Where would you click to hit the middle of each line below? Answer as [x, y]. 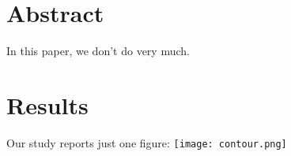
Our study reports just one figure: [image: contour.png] [147, 142]
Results [47, 104]
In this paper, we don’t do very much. [98, 51]
